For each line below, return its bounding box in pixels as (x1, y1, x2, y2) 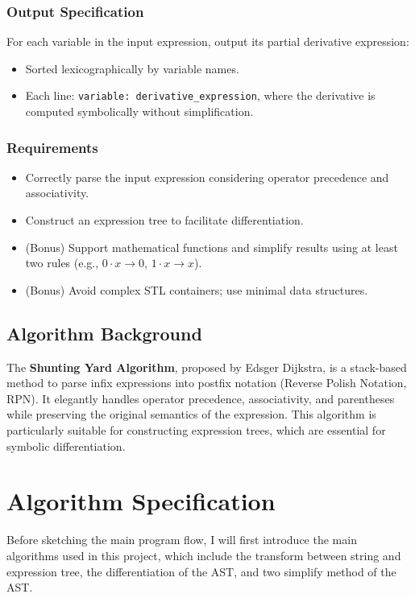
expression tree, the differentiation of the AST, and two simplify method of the (6, 563, 396, 579)
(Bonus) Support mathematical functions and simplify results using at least (25, 238, 398, 255)
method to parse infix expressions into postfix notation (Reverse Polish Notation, (6, 374, 407, 391)
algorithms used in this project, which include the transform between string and (6, 546, 401, 563)
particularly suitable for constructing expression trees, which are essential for (6, 422, 386, 439)
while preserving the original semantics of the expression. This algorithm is (6, 406, 376, 423)
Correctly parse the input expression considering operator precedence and (25, 168, 389, 185)
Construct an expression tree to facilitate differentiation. (25, 212, 304, 229)
